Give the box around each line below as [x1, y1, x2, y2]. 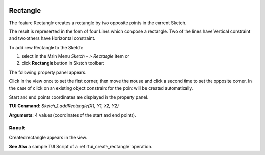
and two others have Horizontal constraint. [9, 35, 96, 41]
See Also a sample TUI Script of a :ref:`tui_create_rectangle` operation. [9, 144, 153, 150]
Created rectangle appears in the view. [9, 134, 88, 140]
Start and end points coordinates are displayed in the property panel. [9, 94, 149, 100]
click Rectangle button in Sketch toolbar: [21, 60, 104, 66]
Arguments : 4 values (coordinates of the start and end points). [9, 112, 137, 118]
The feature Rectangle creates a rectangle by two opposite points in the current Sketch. [9, 20, 186, 26]
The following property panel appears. [9, 69, 87, 75]
